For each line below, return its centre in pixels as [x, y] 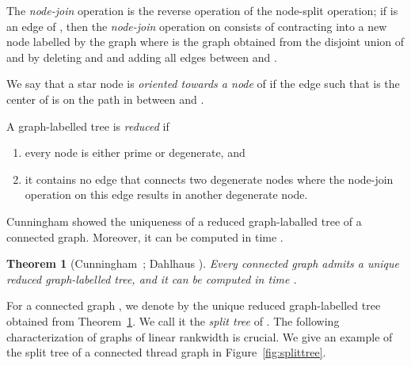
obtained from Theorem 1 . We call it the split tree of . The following [173, 320]
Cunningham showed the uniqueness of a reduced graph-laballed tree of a [184, 221]
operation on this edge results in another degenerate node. [166, 194]
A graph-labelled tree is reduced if [88, 126]
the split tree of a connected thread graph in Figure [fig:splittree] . [166, 352]
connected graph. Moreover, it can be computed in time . [145, 236]
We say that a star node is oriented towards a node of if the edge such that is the [203, 84]
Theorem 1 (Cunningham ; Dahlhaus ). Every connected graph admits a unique [203, 263]
